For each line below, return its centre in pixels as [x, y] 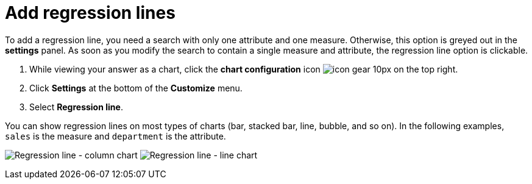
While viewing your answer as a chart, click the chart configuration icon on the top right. [244, 69]
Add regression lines [90, 13]
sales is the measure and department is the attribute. [115, 136]
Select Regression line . [76, 107]
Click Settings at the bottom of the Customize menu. [136, 88]
